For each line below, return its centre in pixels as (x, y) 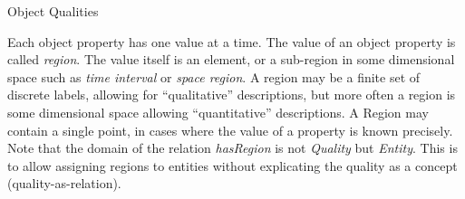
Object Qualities (53, 11)
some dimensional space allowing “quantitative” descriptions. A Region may (218, 112)
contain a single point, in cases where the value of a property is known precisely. (230, 130)
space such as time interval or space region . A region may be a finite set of (214, 76)
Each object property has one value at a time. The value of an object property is (232, 41)
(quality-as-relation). (64, 183)
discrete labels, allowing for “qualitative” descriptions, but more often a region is (232, 95)
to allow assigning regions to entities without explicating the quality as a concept (232, 165)
